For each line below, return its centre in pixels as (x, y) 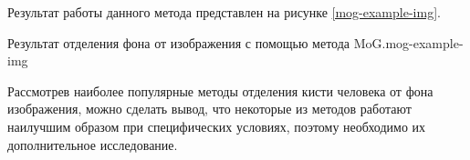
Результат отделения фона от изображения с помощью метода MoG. (197, 42)
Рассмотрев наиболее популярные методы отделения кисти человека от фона (220, 90)
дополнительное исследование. (93, 144)
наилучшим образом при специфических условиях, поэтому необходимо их (217, 126)
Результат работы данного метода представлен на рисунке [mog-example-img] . (224, 12)
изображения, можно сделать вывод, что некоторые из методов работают (209, 109)
